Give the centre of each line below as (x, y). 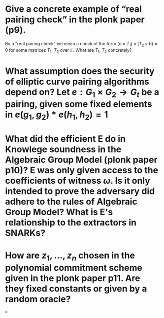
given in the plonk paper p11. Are (73, 278)
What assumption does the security (80, 71)
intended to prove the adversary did (80, 191)
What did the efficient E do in (66, 139)
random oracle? (38, 299)
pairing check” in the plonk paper (75, 19)
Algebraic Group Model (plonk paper (81, 160)
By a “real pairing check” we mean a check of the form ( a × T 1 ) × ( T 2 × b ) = (81, 44)
